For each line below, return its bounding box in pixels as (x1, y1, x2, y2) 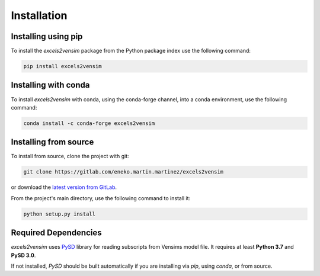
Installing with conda (11, 80, 90, 90)
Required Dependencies (11, 228, 102, 238)
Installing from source (11, 137, 94, 147)
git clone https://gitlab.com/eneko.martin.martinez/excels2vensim (23, 169, 224, 175)
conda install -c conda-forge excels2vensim (23, 120, 155, 127)
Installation (11, 9, 68, 22)
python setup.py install (23, 210, 96, 217)
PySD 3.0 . (11, 252, 36, 259)
